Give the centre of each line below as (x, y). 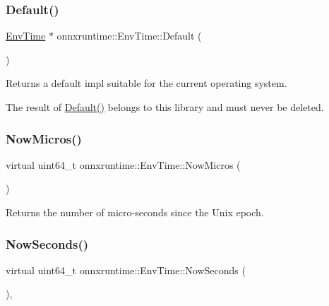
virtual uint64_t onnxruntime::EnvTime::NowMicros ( (123, 164)
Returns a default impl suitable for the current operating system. (146, 83)
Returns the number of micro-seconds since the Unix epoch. (135, 212)
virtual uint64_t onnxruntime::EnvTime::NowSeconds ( (126, 270)
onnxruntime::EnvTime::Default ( (129, 36)
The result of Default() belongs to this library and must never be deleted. (165, 107)
